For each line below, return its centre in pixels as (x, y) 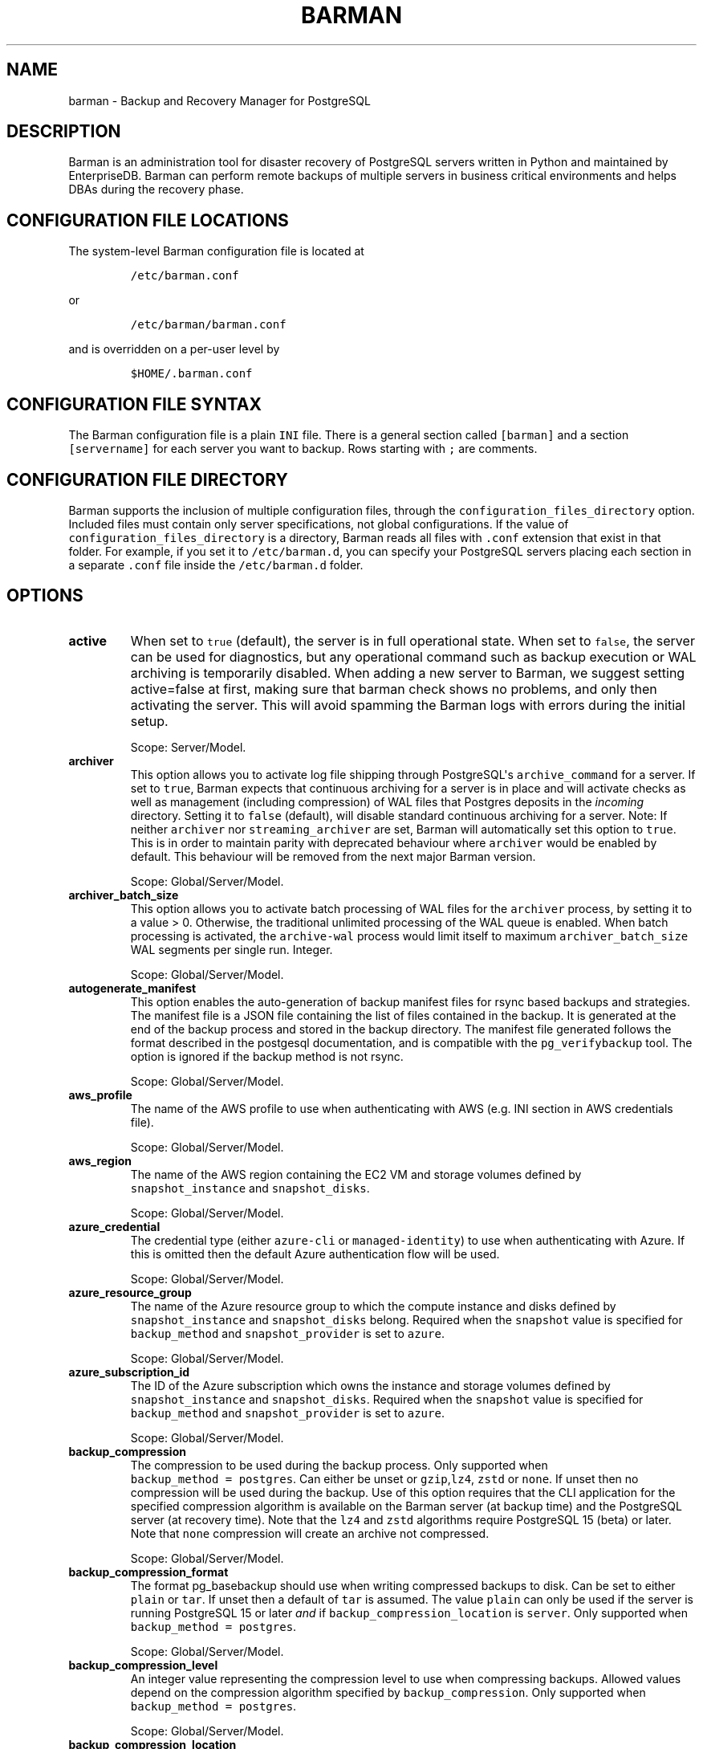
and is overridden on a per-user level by (174, 349)
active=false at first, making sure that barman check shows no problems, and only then (394, 689)
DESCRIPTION (64, 132)
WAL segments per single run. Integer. (232, 949)
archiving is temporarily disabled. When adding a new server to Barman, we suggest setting (408, 673)
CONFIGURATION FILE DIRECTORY (147, 479)
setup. (149, 721)
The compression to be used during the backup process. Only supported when (339, 1465)
